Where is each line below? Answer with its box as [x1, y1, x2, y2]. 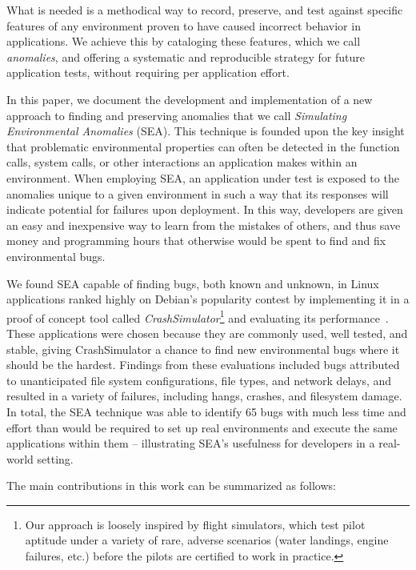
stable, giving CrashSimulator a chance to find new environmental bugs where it [6, 340, 400, 357]
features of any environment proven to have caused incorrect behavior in [6, 17, 361, 34]
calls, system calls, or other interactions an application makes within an [6, 154, 358, 171]
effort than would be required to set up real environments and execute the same [6, 419, 398, 436]
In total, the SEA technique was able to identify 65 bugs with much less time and [6, 403, 406, 419]
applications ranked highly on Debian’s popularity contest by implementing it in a [6, 291, 410, 307]
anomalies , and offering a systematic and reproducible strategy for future [6, 48, 365, 65]
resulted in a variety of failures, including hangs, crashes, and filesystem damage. [6, 387, 402, 404]
